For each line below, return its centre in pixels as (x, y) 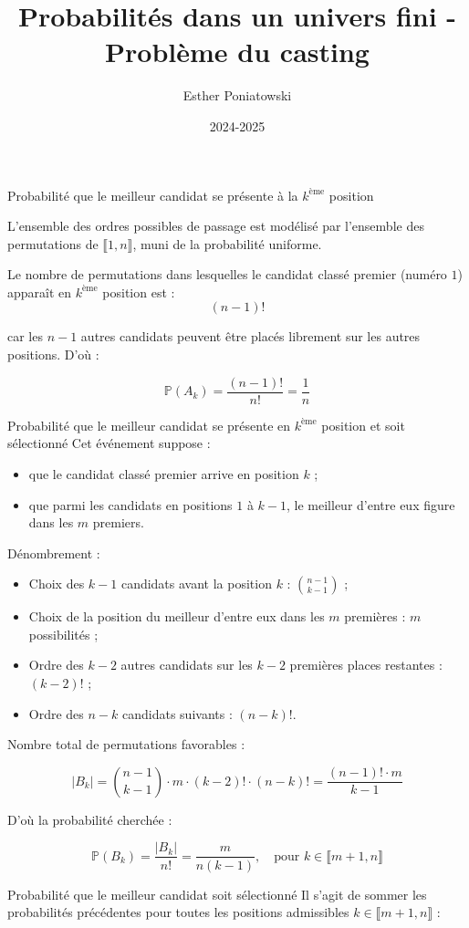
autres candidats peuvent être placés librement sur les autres (250, 336)
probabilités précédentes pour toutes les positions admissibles (178, 912)
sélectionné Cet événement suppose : (109, 443)
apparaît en (40, 292)
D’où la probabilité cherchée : (90, 819)
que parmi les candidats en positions (130, 504)
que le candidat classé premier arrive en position (164, 473)
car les (25, 336)
